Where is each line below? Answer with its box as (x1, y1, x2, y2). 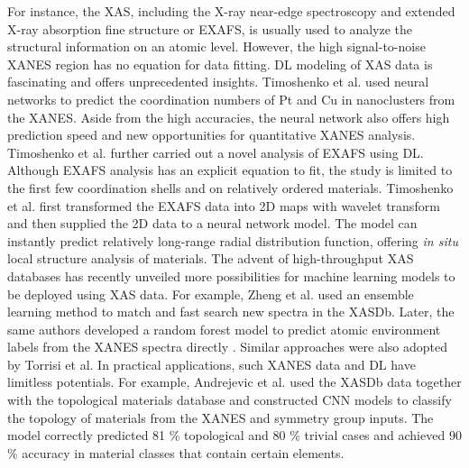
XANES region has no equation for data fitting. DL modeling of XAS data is (7, 54, 433, 73)
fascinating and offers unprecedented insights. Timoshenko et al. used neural (7, 72, 429, 91)
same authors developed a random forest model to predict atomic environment (7, 319, 441, 338)
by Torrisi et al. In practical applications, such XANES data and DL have (7, 354, 416, 373)
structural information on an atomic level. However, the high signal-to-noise (7, 37, 426, 56)
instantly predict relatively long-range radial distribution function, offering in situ (7, 231, 458, 250)
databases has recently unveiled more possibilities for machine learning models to (7, 266, 455, 285)
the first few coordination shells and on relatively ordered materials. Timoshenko (7, 178, 454, 197)
